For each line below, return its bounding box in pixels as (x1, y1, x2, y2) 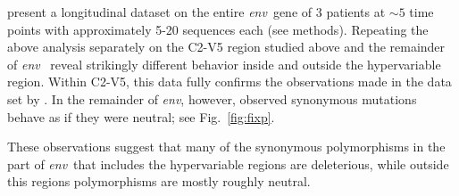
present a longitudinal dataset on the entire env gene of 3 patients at (7, 3, 386, 20)
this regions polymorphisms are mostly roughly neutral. (7, 172, 311, 191)
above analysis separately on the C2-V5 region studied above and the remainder (7, 37, 446, 56)
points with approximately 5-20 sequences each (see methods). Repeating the (7, 20, 429, 38)
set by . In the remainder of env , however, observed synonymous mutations (7, 89, 417, 108)
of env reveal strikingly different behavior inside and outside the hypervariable (7, 54, 441, 73)
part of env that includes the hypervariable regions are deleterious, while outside (7, 154, 449, 173)
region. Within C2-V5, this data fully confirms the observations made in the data (7, 72, 452, 91)
